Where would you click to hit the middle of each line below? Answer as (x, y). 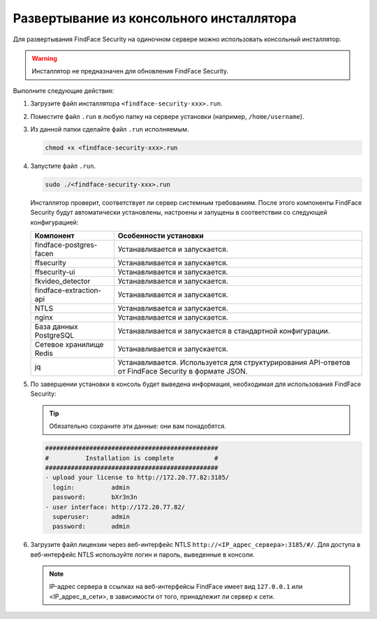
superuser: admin (91, 517)
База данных (56, 327)
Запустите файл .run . (63, 166)
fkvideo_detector (62, 281)
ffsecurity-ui (55, 272)
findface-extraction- (68, 290)
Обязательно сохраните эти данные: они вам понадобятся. (138, 426)
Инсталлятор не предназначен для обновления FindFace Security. (130, 71)
